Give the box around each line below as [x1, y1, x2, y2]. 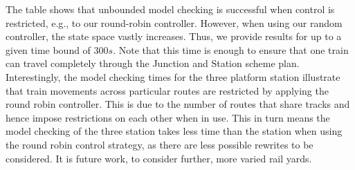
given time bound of [6, 42, 91, 57]
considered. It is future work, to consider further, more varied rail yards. [6, 151, 312, 165]
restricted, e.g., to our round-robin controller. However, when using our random [6, 15, 343, 30]
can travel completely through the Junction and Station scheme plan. [6, 56, 300, 70]
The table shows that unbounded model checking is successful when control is [6, 2, 335, 16]
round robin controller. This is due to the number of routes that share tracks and [6, 97, 350, 111]
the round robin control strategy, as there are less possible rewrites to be [6, 137, 313, 151]
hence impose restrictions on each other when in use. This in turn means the [6, 110, 330, 124]
